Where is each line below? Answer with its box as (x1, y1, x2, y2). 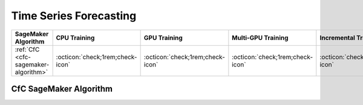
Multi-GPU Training (232, 33, 289, 42)
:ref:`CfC (15, 45, 40, 54)
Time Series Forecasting (11, 9, 137, 22)
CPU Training (56, 33, 95, 42)
